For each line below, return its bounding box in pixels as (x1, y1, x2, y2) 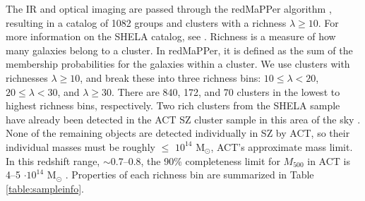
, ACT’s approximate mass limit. (210, 139, 353, 154)
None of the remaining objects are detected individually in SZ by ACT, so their (6, 126, 350, 140)
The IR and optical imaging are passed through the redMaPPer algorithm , (6, 1, 332, 16)
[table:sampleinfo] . (6, 181, 84, 195)
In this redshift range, (6, 153, 100, 168)
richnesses (6, 70, 48, 85)
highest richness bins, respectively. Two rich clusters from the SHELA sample (6, 98, 340, 113)
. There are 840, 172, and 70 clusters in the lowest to (112, 84, 340, 99)
